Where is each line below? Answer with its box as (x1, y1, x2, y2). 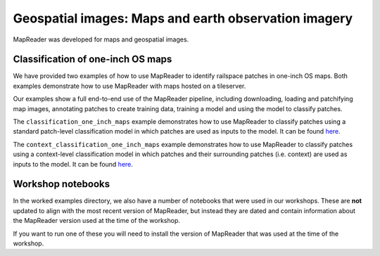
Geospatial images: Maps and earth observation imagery (13, 11, 353, 26)
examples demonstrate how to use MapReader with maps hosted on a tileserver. (13, 82, 246, 90)
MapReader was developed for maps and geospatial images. (13, 35, 189, 44)
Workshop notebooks (13, 178, 110, 190)
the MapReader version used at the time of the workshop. (13, 217, 181, 225)
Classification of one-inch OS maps (13, 53, 172, 65)
